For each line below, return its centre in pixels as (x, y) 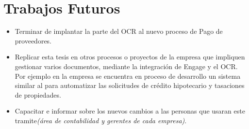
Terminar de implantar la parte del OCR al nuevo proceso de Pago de (119, 31)
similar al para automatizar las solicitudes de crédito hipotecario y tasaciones (130, 85)
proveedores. (33, 40)
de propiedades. (38, 94)
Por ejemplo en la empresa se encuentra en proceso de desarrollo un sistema (128, 76)
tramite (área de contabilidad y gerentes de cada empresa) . (101, 120)
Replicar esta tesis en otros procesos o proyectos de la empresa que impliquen (130, 57)
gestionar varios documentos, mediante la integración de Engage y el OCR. (126, 66)
